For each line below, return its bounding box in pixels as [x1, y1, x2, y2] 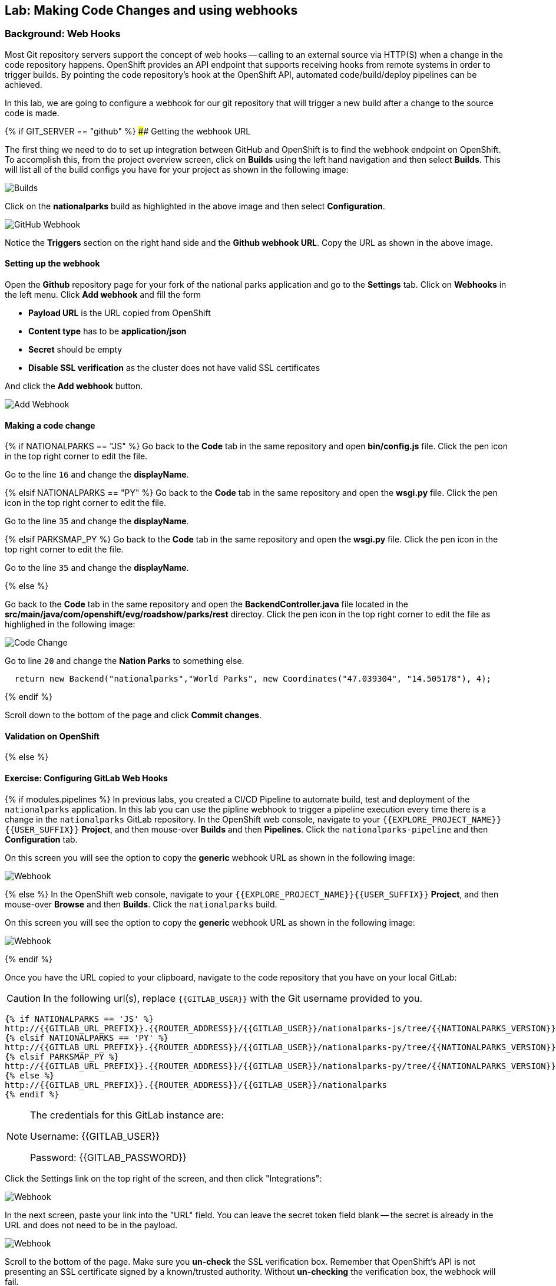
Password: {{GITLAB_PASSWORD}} [30, 1151, 187, 1163]
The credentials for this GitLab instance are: [30, 1109, 224, 1121]
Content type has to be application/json [28, 326, 187, 337]
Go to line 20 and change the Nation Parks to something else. [5, 656, 244, 666]
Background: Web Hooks [5, 28, 121, 40]
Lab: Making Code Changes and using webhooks [5, 3, 298, 18]
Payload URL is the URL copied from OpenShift [28, 308, 211, 318]
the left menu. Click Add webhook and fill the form [5, 290, 201, 300]
